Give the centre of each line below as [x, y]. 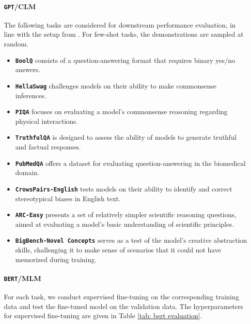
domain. [27, 172]
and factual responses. [48, 147]
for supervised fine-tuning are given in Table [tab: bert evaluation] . [103, 316]
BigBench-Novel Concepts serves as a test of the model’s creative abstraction [131, 240]
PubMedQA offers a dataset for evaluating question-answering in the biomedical [130, 163]
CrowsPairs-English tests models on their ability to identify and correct [124, 188]
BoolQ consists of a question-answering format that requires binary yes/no [125, 60]
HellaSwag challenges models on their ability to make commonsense [116, 85]
